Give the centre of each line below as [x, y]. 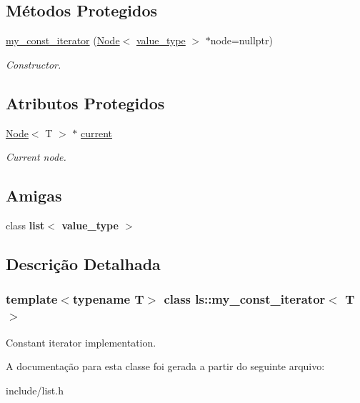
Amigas [34, 195]
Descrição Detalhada [83, 263]
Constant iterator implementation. [81, 342]
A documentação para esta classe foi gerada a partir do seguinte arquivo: [165, 366]
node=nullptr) [241, 40]
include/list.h [35, 390]
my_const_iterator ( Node [63, 40]
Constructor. [34, 64]
